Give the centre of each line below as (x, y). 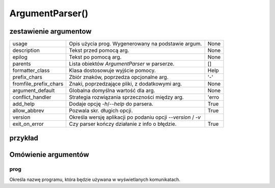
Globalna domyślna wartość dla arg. (112, 91)
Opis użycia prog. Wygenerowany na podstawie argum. (135, 44)
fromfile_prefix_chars (38, 84)
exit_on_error (28, 124)
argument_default (34, 91)
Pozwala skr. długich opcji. (101, 111)
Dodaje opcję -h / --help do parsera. (111, 104)
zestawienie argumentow (50, 31)
